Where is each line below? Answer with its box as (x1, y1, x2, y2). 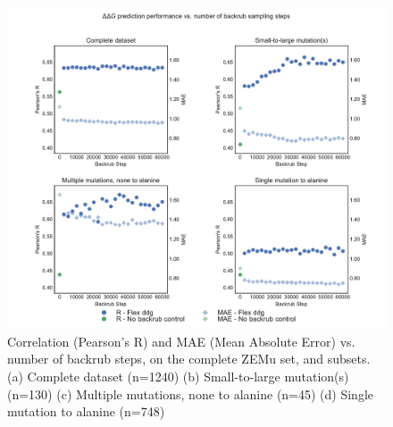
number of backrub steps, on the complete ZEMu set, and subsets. (7, 349, 371, 368)
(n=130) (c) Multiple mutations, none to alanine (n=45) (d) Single (7, 384, 374, 403)
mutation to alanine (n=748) (7, 402, 165, 421)
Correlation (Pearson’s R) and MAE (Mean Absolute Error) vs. (7, 331, 355, 350)
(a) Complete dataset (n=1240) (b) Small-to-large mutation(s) (7, 367, 349, 386)
